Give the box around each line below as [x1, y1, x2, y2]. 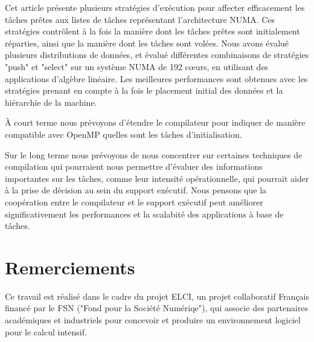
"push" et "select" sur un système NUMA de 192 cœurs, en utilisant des [5, 60, 269, 73]
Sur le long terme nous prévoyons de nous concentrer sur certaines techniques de [5, 148, 303, 161]
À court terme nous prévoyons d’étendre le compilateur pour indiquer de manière [5, 116, 306, 129]
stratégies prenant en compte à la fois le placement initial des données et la [5, 84, 283, 97]
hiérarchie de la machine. [5, 95, 97, 108]
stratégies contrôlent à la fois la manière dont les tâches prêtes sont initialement [5, 25, 300, 37]
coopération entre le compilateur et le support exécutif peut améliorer [5, 195, 263, 208]
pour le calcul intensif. [5, 325, 87, 338]
